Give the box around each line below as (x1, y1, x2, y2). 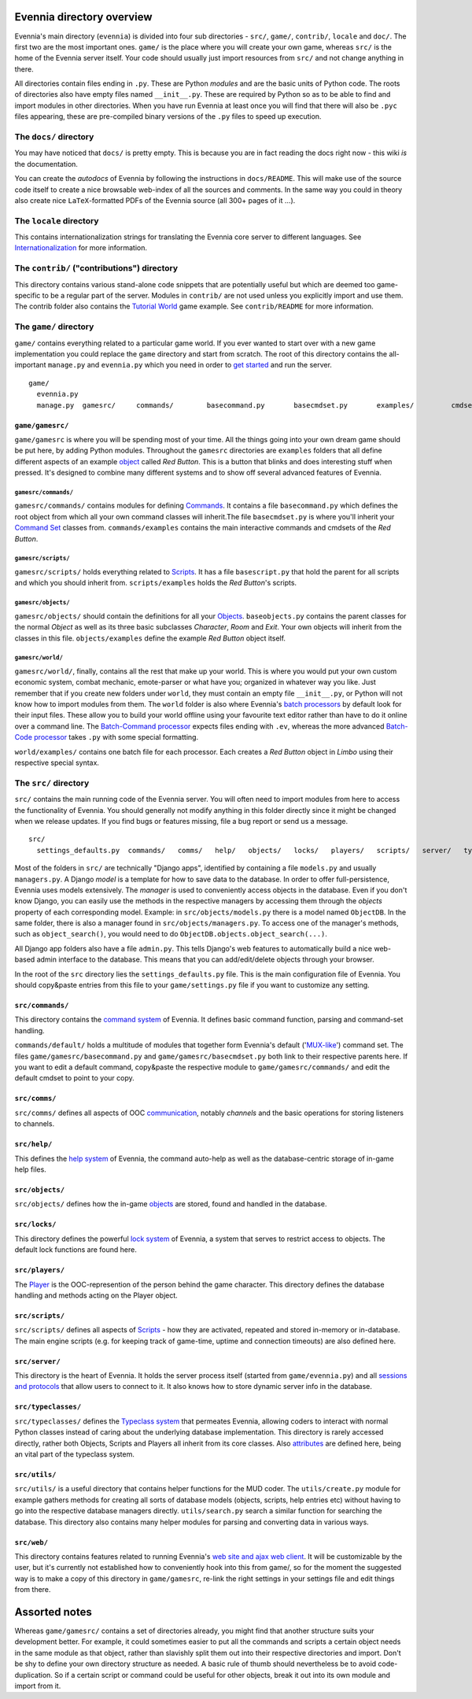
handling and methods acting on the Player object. (14, 1291, 179, 1300)
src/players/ (14, 1265, 65, 1275)
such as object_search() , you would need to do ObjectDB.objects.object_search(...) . (14, 929, 328, 939)
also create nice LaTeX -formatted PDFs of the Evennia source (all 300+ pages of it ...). (14, 195, 296, 205)
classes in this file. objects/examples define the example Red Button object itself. (14, 633, 286, 643)
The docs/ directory (14, 131, 94, 142)
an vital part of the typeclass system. (14, 1450, 135, 1459)
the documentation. (14, 159, 79, 168)
